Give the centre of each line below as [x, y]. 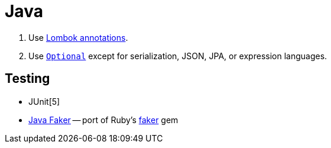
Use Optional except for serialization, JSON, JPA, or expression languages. [178, 56]
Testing [27, 79]
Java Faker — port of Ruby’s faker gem [103, 120]
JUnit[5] [44, 101]
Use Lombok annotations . [78, 37]
